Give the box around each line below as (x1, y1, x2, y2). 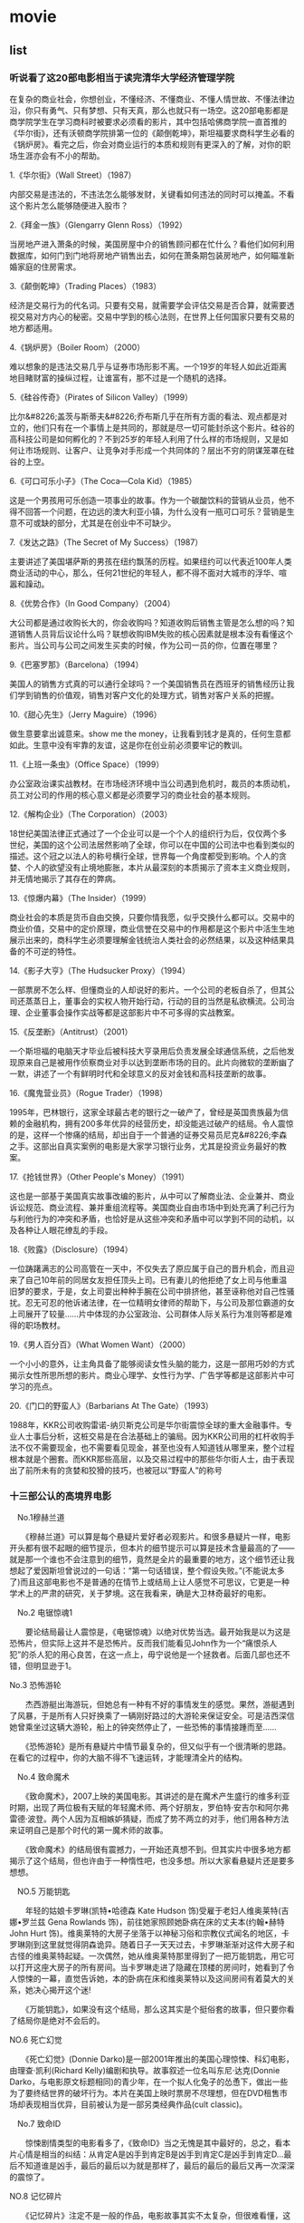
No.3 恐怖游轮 (9, 1680, 62, 1691)
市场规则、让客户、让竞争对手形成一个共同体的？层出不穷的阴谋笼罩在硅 (24, 444, 295, 455)
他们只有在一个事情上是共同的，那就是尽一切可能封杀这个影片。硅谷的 (33, 422, 295, 432)
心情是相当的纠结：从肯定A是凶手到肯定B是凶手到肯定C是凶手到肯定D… (16, 2149, 284, 2160)
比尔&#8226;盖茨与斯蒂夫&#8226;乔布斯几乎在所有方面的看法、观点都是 (9, 411, 280, 422)
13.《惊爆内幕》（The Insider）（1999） (9, 892, 152, 903)
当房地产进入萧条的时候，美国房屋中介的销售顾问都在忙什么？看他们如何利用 (9, 238, 295, 249)
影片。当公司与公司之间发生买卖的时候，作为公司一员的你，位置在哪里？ (9, 639, 279, 650)
